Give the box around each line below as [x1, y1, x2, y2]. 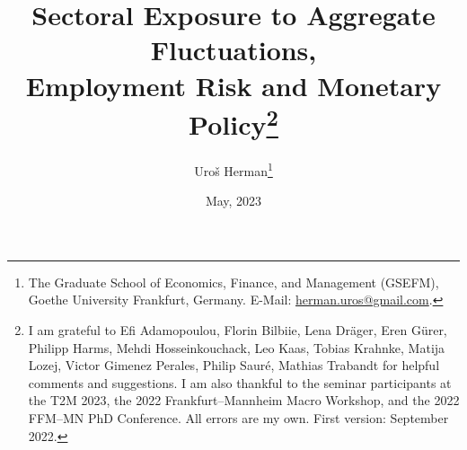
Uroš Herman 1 [194, 159, 273, 180]
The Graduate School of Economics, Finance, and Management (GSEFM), [28, 272, 439, 291]
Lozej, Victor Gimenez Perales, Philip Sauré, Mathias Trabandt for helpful [28, 356, 440, 375]
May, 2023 [205, 191, 262, 210]
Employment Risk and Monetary [25, 66, 442, 103]
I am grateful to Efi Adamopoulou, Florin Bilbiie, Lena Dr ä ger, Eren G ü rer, [28, 321, 447, 340]
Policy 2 [189, 101, 278, 143]
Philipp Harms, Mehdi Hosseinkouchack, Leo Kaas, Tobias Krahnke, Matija [28, 338, 445, 357]
